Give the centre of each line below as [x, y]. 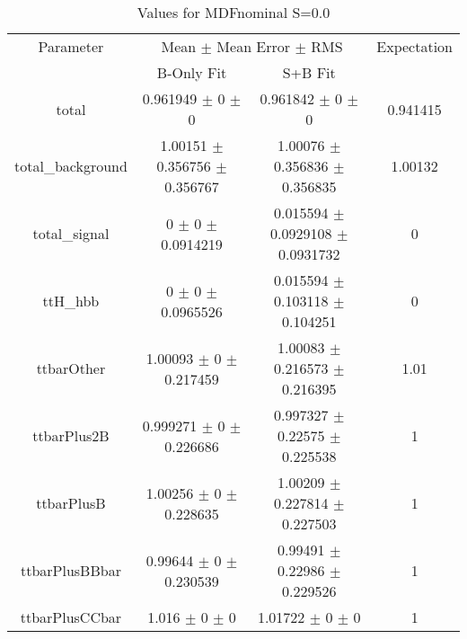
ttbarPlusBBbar [70, 570]
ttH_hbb [71, 301]
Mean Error [254, 46]
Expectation [414, 46]
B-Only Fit [192, 72]
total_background [71, 166]
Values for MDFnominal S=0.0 [233, 12]
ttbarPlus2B [71, 435]
